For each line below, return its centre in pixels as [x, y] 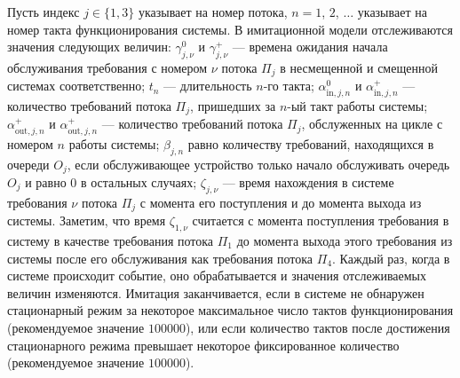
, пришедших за [233, 105]
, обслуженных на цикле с [372, 124]
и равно [46, 181]
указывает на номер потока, [213, 12]
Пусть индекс [44, 12]
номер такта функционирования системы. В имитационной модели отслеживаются [230, 29]
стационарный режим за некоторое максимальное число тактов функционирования [230, 310]
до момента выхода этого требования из [345, 241]
